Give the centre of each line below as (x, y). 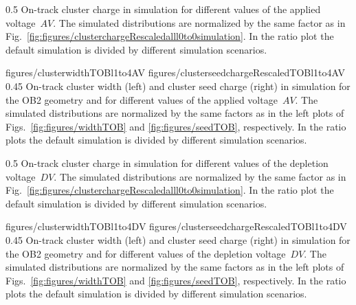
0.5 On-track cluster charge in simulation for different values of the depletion (167, 162)
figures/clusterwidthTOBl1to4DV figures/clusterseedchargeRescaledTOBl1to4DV (176, 226)
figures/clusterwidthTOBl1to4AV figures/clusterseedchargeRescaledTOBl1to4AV (175, 72)
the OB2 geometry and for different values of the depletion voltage (146, 253)
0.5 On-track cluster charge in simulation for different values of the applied (163, 9)
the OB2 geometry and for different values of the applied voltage (142, 99)
